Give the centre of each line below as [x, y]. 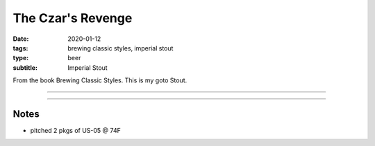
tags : [20, 48]
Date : [21, 39]
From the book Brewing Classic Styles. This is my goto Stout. [100, 80]
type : [21, 58]
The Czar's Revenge [73, 18]
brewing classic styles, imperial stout [120, 48]
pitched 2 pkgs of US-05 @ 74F [75, 131]
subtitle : [25, 67]
